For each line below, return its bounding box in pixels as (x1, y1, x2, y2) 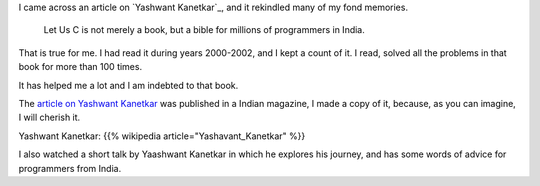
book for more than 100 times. (18, 61, 143, 73)
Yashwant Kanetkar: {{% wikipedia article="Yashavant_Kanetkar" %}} (18, 130, 306, 142)
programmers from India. (18, 162, 122, 174)
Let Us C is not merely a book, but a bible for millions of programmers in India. (43, 24, 365, 36)
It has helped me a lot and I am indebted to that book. (18, 79, 239, 91)
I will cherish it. (18, 111, 81, 124)
